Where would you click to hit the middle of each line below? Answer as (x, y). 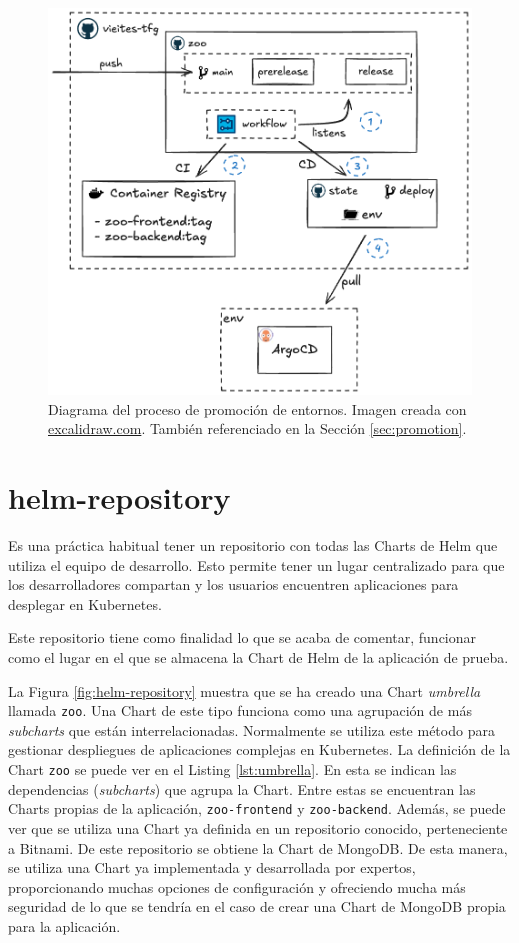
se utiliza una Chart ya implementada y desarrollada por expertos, (212, 867)
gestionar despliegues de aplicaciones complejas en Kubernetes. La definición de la (259, 749)
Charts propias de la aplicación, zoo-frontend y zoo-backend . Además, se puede (257, 808)
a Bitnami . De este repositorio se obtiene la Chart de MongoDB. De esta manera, (258, 847)
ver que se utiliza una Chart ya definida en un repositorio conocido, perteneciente (258, 827)
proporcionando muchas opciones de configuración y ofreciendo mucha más (237, 886)
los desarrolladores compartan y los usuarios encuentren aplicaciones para (233, 584)
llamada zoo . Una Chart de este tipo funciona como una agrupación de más (240, 710)
